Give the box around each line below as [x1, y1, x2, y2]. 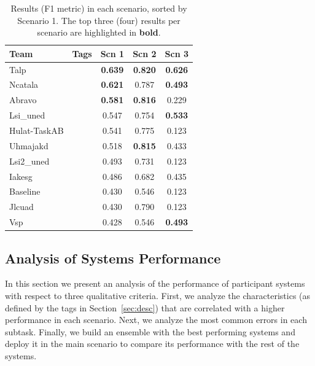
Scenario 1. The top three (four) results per [17, 14, 181, 26]
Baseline [9, 185, 41, 198]
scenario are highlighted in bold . [37, 26, 161, 39]
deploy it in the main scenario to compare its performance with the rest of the [5, 337, 300, 350]
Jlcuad [9, 200, 34, 213]
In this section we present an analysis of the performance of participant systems [5, 277, 305, 290]
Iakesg [9, 169, 33, 182]
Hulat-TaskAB [9, 124, 64, 136]
